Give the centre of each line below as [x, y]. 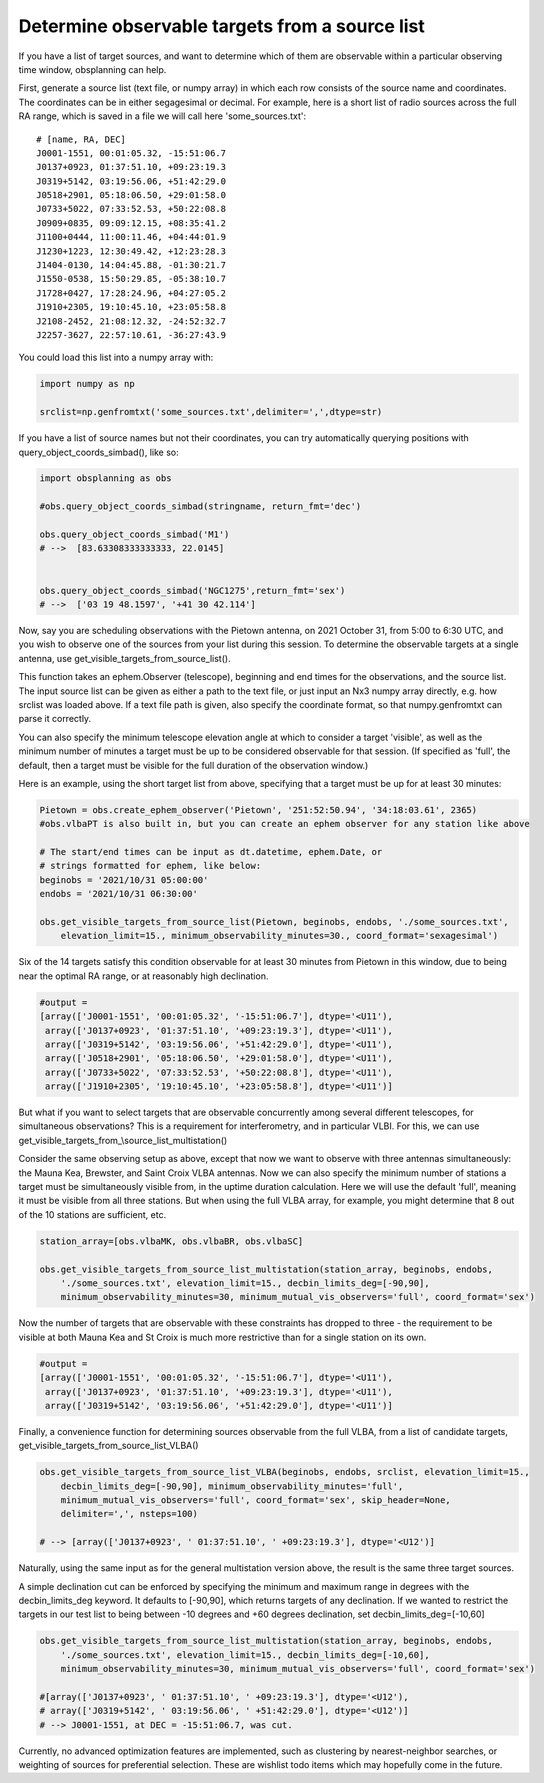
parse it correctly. [55, 719]
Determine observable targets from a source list [221, 26]
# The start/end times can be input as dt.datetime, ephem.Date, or [211, 852]
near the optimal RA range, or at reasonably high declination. [143, 976]
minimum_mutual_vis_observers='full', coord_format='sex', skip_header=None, [256, 1500]
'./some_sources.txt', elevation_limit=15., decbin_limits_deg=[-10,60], [245, 1654]
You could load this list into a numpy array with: [116, 357]
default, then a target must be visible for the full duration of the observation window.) [193, 765]
